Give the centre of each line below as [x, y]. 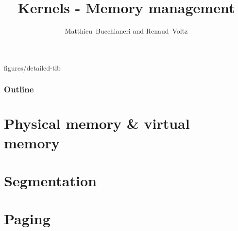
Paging [27, 219]
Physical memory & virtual [97, 123]
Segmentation [50, 180]
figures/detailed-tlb [32, 67]
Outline [19, 89]
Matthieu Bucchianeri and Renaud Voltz [126, 31]
